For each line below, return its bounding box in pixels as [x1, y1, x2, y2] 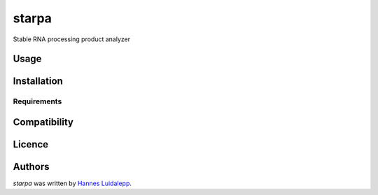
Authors [13, 161, 50, 173]
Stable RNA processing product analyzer [13, 35, 131, 43]
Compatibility [13, 116, 73, 128]
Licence [13, 138, 49, 150]
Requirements [13, 96, 62, 106]
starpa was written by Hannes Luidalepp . [13, 179, 132, 188]
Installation [13, 75, 63, 87]
